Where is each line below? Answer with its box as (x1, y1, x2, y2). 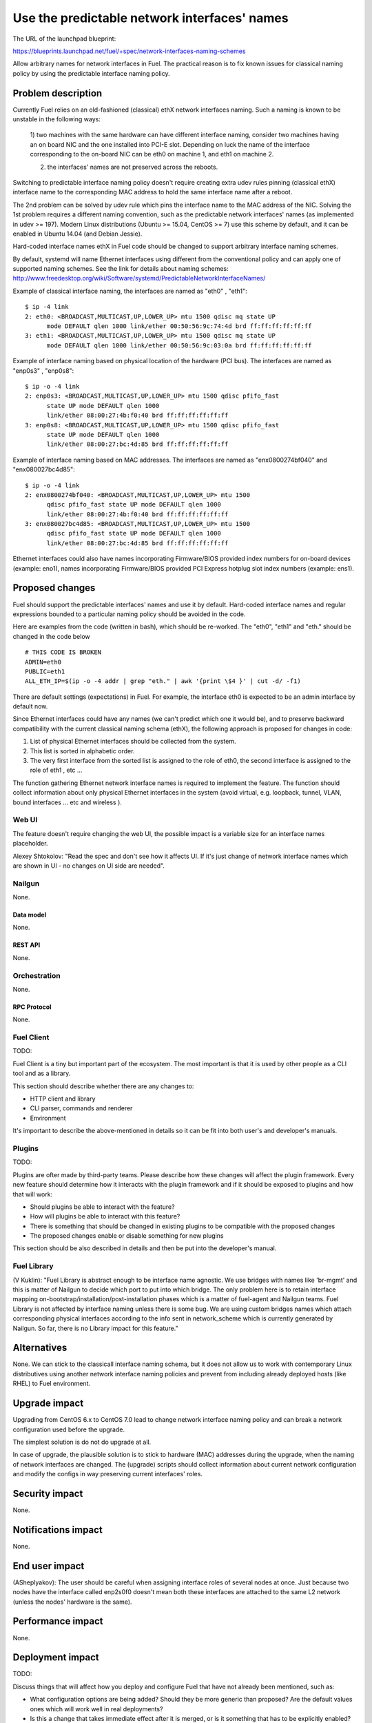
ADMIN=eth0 (25, 658, 62, 666)
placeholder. (12, 839, 48, 848)
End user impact (12, 1560, 85, 1571)
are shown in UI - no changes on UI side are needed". (12, 861, 165, 870)
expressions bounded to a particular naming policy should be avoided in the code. (12, 610, 246, 618)
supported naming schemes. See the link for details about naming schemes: (12, 265, 229, 273)
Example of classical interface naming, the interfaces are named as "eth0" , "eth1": (12, 287, 247, 295)
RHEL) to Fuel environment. (12, 1379, 91, 1388)
